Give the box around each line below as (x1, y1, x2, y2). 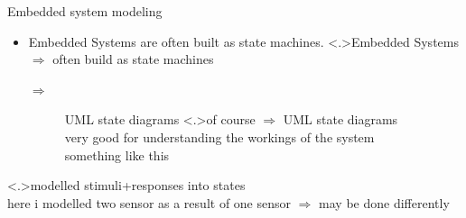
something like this (64, 145, 170, 164)
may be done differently (319, 193, 450, 212)
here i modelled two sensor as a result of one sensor (7, 193, 292, 212)
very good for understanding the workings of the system (64, 127, 375, 146)
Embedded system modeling (7, 2, 163, 20)
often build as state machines (52, 50, 214, 68)
